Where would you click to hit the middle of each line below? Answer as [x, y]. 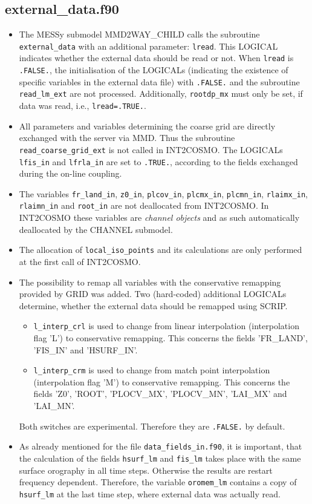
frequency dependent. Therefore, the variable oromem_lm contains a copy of [158, 482]
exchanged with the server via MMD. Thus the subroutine [127, 138]
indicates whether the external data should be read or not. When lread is [156, 58]
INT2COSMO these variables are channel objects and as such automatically [159, 218]
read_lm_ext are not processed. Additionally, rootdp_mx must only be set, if [161, 93]
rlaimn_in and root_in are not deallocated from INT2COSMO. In [144, 205]
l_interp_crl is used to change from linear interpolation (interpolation [166, 326]
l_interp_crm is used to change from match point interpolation [152, 370]
